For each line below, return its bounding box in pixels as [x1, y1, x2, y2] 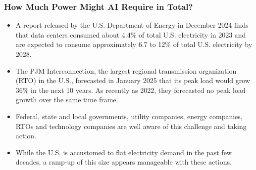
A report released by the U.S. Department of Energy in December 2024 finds [15, 20, 249, 30]
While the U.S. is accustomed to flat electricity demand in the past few [15, 147, 232, 157]
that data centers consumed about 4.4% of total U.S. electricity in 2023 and [15, 29, 246, 40]
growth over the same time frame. [15, 94, 118, 105]
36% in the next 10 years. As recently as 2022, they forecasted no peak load [15, 85, 246, 95]
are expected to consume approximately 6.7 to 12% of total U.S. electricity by [15, 39, 253, 49]
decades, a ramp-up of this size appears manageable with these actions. [15, 157, 232, 167]
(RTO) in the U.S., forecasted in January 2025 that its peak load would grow [15, 75, 250, 85]
